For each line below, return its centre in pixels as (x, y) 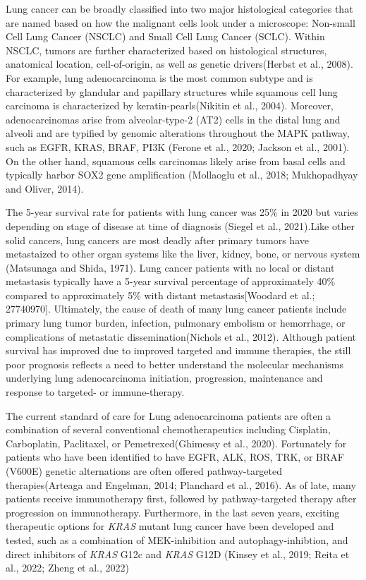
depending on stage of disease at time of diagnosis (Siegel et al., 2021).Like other (180, 225)
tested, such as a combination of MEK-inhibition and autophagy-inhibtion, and (177, 539)
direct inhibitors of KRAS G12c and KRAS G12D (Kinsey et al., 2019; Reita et (178, 554)
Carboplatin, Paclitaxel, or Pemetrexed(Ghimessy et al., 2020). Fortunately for (176, 443)
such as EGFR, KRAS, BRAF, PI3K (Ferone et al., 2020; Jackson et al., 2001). (178, 146)
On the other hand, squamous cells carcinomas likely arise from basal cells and (176, 161)
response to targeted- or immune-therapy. (95, 392)
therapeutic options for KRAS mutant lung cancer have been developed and (170, 526)
